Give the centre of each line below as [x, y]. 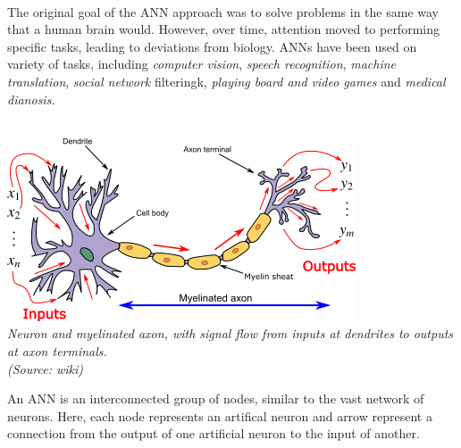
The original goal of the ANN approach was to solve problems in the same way [223, 11]
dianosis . [31, 99]
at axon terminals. [57, 350]
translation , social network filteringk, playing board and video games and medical [226, 81]
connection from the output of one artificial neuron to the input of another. [214, 433]
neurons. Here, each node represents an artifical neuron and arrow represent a [220, 415]
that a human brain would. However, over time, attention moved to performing [223, 29]
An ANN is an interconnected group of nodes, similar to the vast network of [216, 398]
